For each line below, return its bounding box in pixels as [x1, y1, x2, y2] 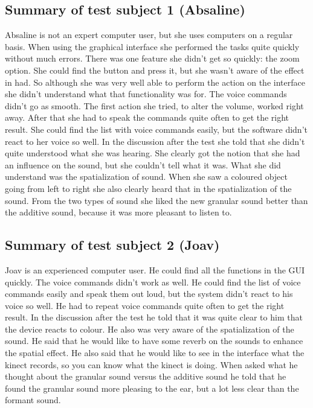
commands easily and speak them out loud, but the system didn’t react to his [5, 287, 293, 300]
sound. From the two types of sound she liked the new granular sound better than [5, 194, 308, 206]
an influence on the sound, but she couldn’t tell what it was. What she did [5, 158, 281, 171]
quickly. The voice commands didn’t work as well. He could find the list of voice [5, 275, 301, 288]
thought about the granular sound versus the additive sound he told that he [5, 370, 286, 383]
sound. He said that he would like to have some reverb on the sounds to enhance [5, 334, 303, 347]
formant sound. [5, 394, 61, 406]
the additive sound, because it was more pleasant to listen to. [5, 206, 232, 218]
